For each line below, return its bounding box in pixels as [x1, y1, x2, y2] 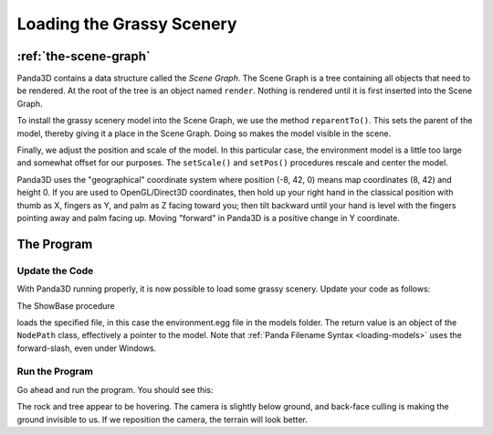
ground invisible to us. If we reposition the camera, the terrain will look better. [16, 414, 308, 425]
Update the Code [16, 264, 94, 277]
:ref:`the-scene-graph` [16, 48, 151, 64]
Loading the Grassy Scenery [16, 14, 237, 34]
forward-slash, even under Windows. [16, 343, 157, 354]
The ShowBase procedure [16, 300, 116, 311]
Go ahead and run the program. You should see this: [16, 384, 214, 395]
